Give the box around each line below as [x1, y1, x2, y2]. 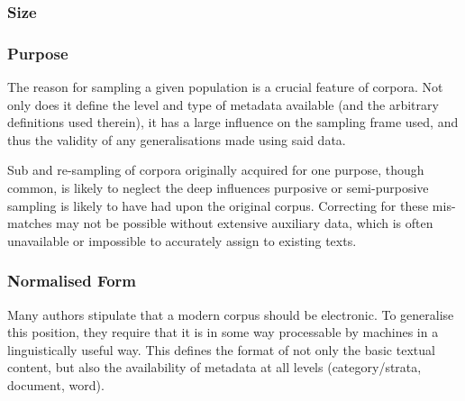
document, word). [7, 376, 105, 394]
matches [7, 214, 52, 232]
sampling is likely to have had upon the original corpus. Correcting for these [7, 196, 429, 214]
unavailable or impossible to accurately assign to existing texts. [7, 231, 357, 250]
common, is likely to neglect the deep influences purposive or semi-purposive [7, 178, 429, 197]
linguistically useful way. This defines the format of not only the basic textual [7, 340, 435, 359]
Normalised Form [7, 269, 137, 292]
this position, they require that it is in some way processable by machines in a [7, 323, 439, 342]
